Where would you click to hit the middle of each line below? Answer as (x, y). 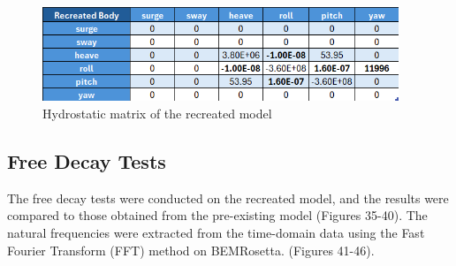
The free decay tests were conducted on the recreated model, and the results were (228, 198)
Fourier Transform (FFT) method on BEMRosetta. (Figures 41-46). (191, 250)
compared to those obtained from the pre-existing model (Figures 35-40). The (217, 215)
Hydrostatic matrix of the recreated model (157, 113)
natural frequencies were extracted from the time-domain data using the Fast (216, 232)
